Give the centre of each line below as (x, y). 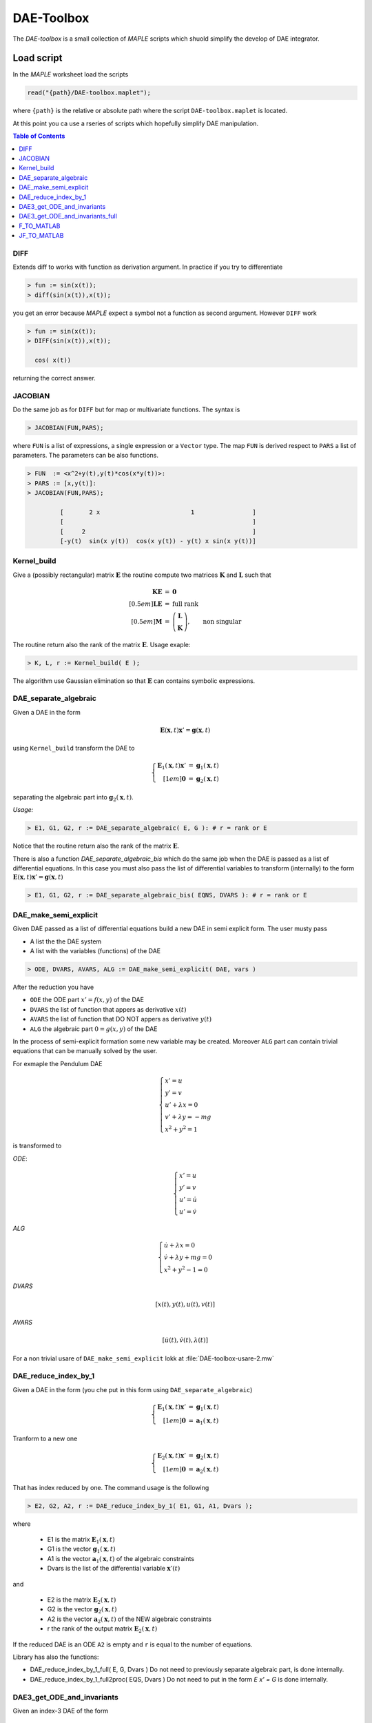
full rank (186, 604)
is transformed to (37, 1146)
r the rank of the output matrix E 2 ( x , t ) (102, 1629)
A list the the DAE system (66, 941)
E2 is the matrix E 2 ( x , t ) (82, 1600)
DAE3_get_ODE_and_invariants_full (68, 216)
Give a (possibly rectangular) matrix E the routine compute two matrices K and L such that (142, 575)
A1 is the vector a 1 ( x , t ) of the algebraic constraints (121, 1559)
